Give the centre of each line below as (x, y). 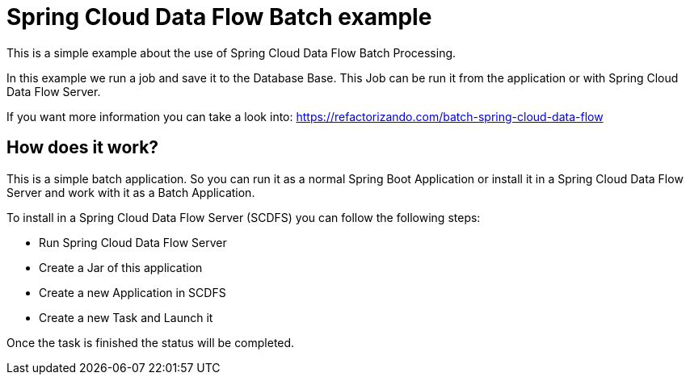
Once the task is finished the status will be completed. (151, 342)
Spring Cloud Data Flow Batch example (219, 17)
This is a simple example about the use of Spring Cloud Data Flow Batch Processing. (231, 52)
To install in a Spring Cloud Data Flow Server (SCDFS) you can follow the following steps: (244, 217)
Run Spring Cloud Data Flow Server (133, 242)
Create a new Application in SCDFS (133, 292)
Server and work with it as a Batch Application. (131, 192)
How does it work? (83, 148)
